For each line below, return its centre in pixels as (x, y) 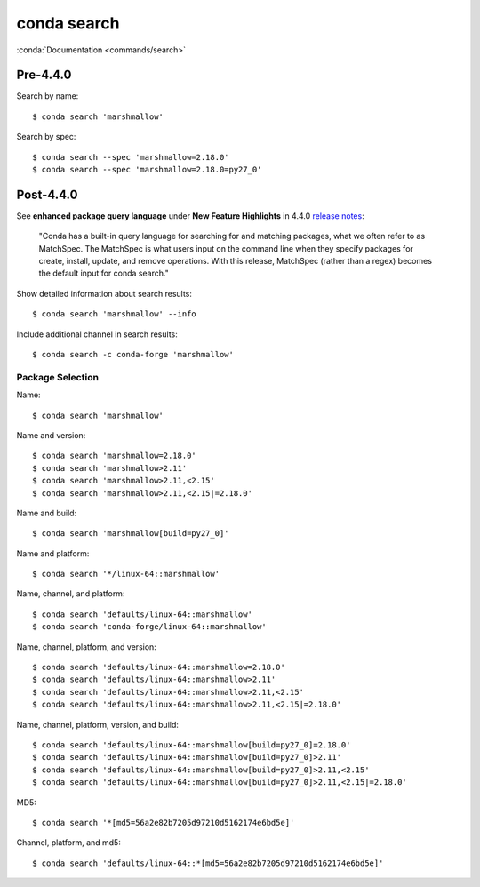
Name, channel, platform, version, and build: (98, 724)
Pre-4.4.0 (44, 75)
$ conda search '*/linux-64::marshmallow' (126, 574)
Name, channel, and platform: (71, 594)
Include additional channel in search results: (97, 334)
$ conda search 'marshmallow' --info (115, 314)
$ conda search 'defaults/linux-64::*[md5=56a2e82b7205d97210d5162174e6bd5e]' (208, 863)
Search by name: (48, 96)
